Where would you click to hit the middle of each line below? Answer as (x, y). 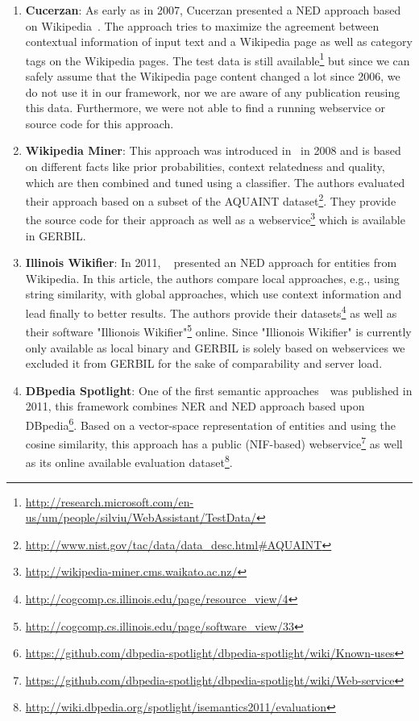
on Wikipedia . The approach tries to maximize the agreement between (202, 25)
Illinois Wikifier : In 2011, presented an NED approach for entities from (211, 263)
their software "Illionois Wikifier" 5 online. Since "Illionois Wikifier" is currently (218, 330)
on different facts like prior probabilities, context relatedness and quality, (205, 166)
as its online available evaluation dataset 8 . (129, 461)
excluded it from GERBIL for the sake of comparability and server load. (204, 363)
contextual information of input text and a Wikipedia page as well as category (219, 42)
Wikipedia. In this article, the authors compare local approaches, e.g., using (212, 278)
